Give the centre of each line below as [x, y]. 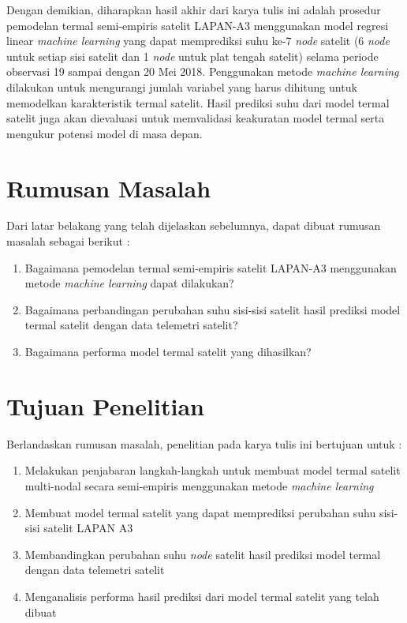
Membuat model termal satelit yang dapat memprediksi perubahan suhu [200, 512]
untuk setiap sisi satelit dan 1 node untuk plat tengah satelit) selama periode [192, 56]
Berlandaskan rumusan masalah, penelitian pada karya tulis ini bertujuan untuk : [204, 443]
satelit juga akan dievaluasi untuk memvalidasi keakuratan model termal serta [196, 118]
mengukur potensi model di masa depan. [105, 133]
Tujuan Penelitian [105, 405]
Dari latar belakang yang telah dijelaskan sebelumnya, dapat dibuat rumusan [194, 225]
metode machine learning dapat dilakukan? [129, 283]
